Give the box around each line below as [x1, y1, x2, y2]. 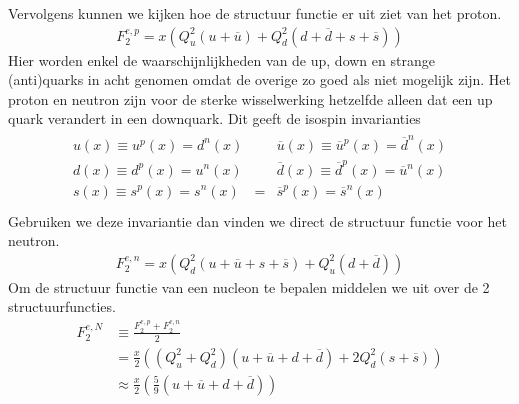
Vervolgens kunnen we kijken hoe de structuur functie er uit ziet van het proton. [8, 3, 502, 23]
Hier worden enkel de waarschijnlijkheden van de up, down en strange [8, 49, 435, 70]
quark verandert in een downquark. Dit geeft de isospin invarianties [8, 108, 421, 129]
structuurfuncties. [8, 296, 116, 317]
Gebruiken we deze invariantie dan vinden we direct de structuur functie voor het [8, 210, 507, 231]
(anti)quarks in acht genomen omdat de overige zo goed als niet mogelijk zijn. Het [8, 69, 512, 90]
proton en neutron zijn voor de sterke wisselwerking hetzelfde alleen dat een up [8, 88, 493, 109]
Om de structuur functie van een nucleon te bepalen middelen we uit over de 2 [8, 276, 490, 297]
